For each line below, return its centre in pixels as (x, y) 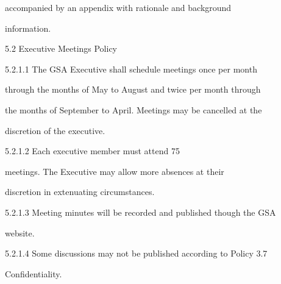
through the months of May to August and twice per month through (133, 89)
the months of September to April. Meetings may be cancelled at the (133, 109)
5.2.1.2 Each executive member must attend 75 (92, 151)
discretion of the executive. (55, 130)
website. (20, 233)
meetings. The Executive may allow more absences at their (115, 171)
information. (28, 28)
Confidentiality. (34, 273)
